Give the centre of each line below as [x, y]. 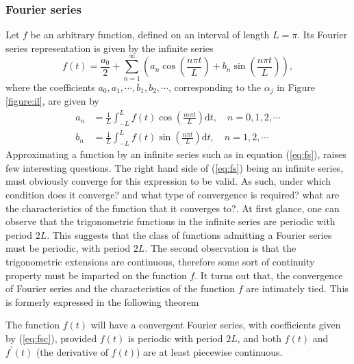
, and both [259, 338]
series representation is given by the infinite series [110, 48]
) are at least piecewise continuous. [210, 351]
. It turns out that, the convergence [269, 275]
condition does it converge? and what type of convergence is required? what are [173, 195]
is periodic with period [175, 338]
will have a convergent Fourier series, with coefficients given [216, 325]
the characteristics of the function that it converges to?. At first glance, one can [173, 208]
